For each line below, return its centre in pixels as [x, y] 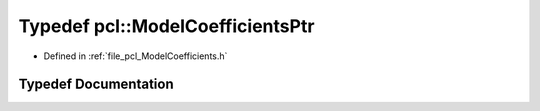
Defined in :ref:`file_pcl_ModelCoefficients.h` [135, 56]
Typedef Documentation [96, 84]
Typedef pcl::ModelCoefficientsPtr [166, 26]
